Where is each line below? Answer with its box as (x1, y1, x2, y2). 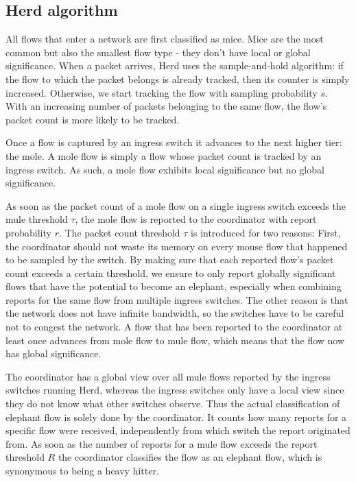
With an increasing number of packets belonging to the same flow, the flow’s (5, 99, 327, 113)
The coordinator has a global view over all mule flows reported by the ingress (5, 369, 331, 383)
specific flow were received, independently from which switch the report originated (5, 423, 351, 437)
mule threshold (5, 212, 68, 226)
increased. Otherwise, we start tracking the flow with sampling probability (5, 85, 318, 99)
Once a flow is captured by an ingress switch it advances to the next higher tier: (5, 135, 342, 149)
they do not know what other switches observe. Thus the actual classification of (5, 396, 340, 411)
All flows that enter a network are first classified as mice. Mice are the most (5, 32, 324, 46)
